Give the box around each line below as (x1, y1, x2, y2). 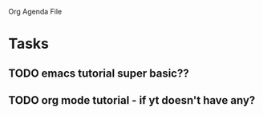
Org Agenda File (8, 7, 63, 16)
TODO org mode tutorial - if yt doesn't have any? (8, 93, 256, 107)
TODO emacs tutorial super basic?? (8, 66, 190, 80)
